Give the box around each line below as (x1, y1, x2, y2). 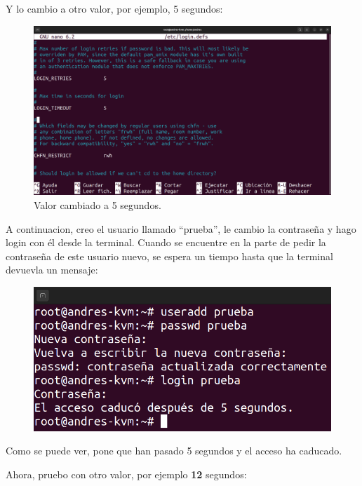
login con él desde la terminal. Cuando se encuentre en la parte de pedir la (6, 235, 326, 250)
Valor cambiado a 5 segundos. (34, 198, 161, 212)
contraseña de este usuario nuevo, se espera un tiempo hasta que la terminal (6, 248, 333, 263)
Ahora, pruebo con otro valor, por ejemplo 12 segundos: (6, 466, 247, 481)
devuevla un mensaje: (6, 262, 98, 277)
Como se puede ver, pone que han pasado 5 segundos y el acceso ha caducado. (6, 443, 342, 458)
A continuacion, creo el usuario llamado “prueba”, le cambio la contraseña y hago (6, 221, 356, 236)
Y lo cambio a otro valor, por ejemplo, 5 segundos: (6, 1, 223, 15)
